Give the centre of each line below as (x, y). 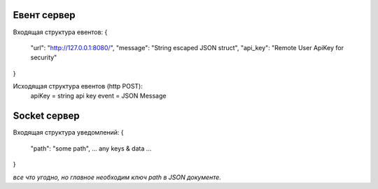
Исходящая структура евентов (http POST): (78, 86)
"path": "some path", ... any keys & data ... (91, 148)
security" (44, 58)
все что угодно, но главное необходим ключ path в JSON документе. (117, 177)
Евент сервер (44, 15)
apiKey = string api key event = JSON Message (98, 96)
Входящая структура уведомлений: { (68, 133)
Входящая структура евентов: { (60, 32)
